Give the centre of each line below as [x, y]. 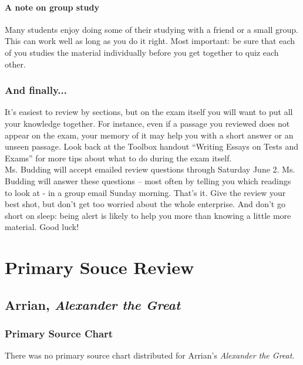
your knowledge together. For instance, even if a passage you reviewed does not [147, 123]
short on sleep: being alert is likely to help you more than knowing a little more [148, 215]
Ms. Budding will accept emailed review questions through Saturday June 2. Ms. [150, 169]
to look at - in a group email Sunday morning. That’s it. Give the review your [145, 192]
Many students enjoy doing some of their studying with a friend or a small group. [151, 29]
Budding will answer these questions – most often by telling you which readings [148, 180]
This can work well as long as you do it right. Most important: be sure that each [150, 41]
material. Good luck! [42, 227]
